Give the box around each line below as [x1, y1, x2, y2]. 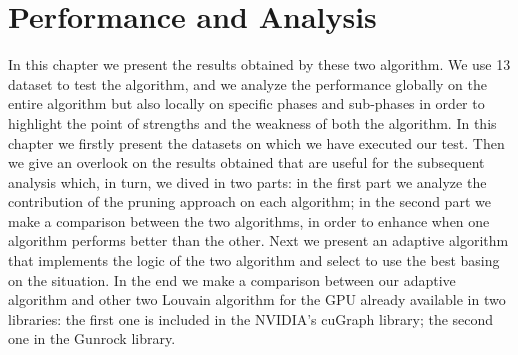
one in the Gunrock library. [8, 328, 176, 349]
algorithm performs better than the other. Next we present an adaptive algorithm [8, 230, 509, 251]
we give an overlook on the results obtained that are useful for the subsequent [8, 152, 485, 173]
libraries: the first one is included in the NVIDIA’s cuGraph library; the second [8, 308, 494, 329]
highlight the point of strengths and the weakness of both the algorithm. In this [8, 112, 497, 133]
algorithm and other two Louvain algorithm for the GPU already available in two [8, 289, 506, 310]
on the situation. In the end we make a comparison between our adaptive [8, 269, 456, 290]
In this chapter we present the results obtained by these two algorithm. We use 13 [8, 54, 511, 75]
